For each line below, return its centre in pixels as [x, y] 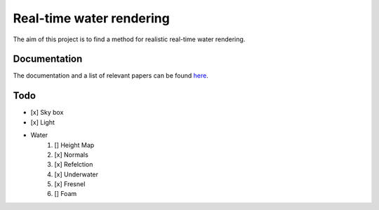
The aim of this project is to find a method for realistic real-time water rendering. [129, 39]
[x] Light [43, 122]
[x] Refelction [74, 164]
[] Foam [66, 194]
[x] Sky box [47, 113]
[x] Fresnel [70, 184]
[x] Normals [72, 155]
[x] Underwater [76, 174]
